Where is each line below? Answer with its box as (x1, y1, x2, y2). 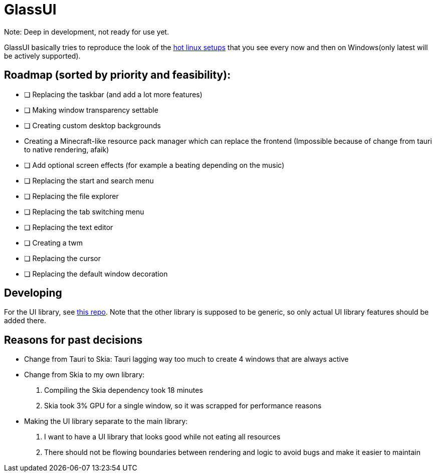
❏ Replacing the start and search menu (24, 176, 154, 185)
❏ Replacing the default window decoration (24, 269, 168, 278)
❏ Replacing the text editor (24, 222, 113, 231)
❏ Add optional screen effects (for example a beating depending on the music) (24, 160, 285, 169)
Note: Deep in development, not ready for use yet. (4, 27, 169, 36)
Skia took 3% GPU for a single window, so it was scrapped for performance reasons (44, 401, 322, 410)
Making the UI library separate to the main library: (24, 417, 188, 426)
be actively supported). (4, 51, 81, 60)
